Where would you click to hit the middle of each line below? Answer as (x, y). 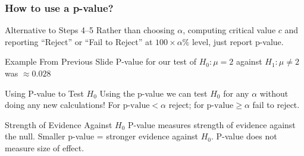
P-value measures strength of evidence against (212, 124)
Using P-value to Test (44, 93)
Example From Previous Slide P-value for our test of (101, 61)
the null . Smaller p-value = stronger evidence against (102, 136)
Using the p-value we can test (153, 93)
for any (236, 93)
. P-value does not (244, 136)
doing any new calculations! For (62, 105)
